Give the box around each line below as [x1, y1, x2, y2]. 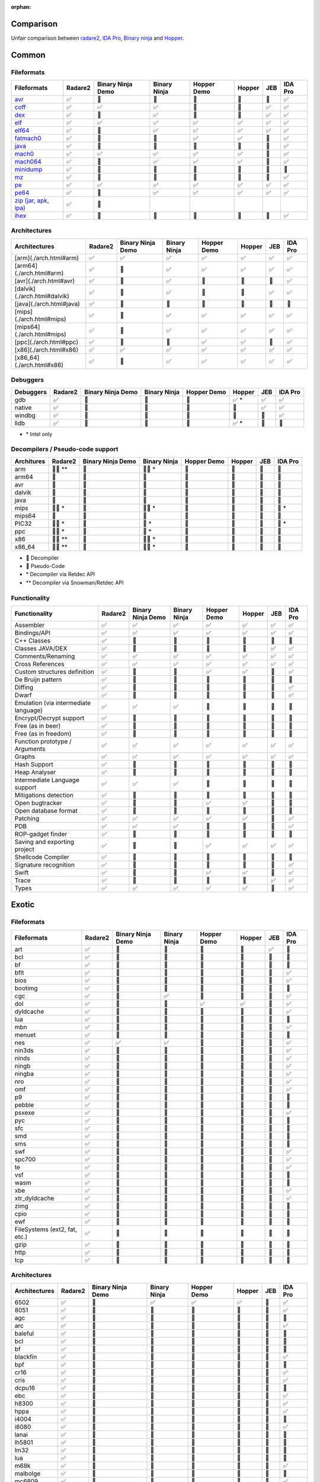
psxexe [14, 1109, 35, 1117]
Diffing [14, 683, 34, 692]
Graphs [14, 753, 36, 761]
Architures [14, 457, 46, 465]
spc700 [14, 1155, 36, 1163]
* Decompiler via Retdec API [25, 571, 95, 578]
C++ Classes [14, 637, 51, 645]
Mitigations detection [14, 791, 73, 800]
